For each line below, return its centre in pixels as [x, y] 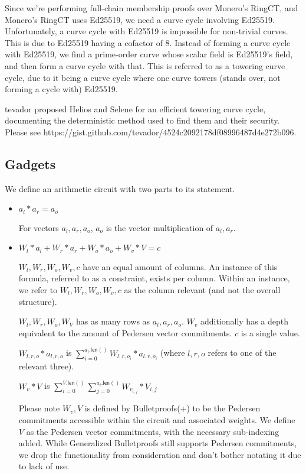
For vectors [39, 227]
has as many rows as [113, 321]
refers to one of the [242, 353]
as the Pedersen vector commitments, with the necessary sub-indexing [153, 431]
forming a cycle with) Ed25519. [61, 89]
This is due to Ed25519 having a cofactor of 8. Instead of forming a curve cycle [148, 42]
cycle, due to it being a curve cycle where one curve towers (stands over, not [143, 77]
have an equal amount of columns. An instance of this [180, 266]
